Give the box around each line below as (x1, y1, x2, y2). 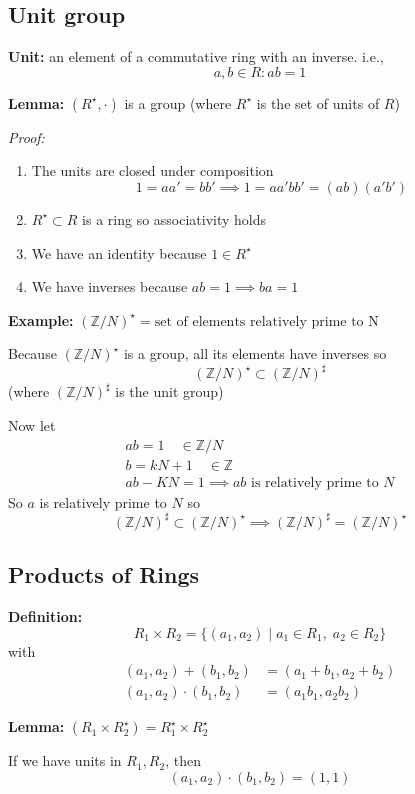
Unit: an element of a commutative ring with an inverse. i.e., (8, 46, 384, 67)
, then (165, 750, 201, 771)
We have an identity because (31, 242, 207, 263)
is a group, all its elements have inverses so (123, 343, 387, 364)
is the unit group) (115, 381, 224, 402)
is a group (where (124, 92, 232, 113)
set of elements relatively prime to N (154, 314, 379, 329)
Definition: (8, 606, 83, 627)
